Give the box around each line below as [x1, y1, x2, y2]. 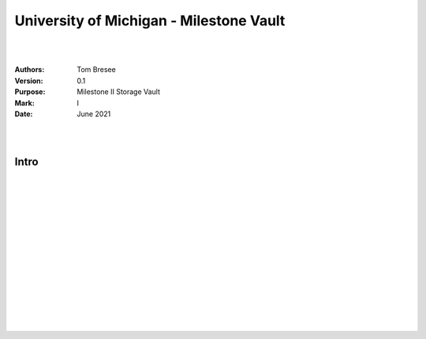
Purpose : [14, 87, 46, 96]
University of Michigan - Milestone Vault [14, 12, 286, 29]
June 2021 [77, 109, 111, 119]
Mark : [14, 98, 35, 107]
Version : [14, 76, 43, 85]
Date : [14, 109, 33, 119]
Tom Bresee [77, 65, 116, 74]
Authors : [14, 65, 45, 74]
